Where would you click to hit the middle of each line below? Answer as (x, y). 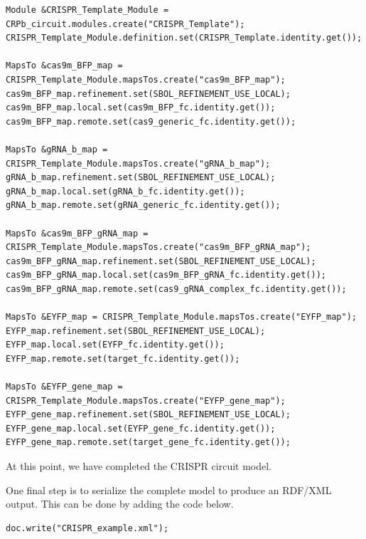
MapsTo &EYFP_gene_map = (64, 387)
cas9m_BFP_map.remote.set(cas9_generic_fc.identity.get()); (151, 121)
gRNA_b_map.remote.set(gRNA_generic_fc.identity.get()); (143, 205)
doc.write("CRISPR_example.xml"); (87, 528)
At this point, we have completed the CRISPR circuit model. (139, 466)
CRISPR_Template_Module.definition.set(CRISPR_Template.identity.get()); (184, 38)
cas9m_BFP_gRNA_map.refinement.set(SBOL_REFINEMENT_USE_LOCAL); (161, 261)
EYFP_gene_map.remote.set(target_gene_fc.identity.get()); (148, 443)
